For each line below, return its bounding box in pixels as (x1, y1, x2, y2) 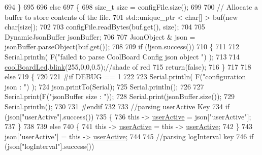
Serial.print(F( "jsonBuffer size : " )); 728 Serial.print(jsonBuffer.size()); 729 (5, 91, 235, 102)
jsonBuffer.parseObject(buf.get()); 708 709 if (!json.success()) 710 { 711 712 (5, 41, 239, 52)
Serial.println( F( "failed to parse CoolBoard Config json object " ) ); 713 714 (5, 51, 240, 61)
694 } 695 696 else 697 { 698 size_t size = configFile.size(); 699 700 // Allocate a (5, 2, 258, 12)
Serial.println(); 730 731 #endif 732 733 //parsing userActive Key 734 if (5, 101, 230, 111)
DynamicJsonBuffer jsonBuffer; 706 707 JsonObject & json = (5, 31, 195, 42)
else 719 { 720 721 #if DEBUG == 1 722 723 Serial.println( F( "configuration (5, 71, 246, 82)
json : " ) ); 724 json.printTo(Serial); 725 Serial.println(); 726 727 (5, 81, 204, 91)
